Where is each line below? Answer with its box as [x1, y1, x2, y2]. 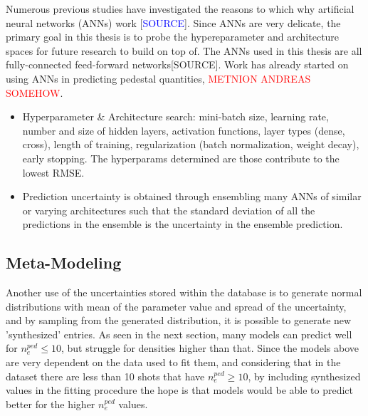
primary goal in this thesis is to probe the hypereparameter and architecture [6, 29, 340, 44]
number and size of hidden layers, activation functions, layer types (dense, [22, 123, 345, 137]
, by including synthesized [248, 368, 361, 383]
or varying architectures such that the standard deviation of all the [22, 202, 315, 217]
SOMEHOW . [6, 85, 63, 100]
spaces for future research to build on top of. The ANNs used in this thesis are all [6, 43, 362, 58]
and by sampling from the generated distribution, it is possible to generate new [6, 313, 352, 328]
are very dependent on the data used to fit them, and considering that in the [6, 355, 341, 370]
